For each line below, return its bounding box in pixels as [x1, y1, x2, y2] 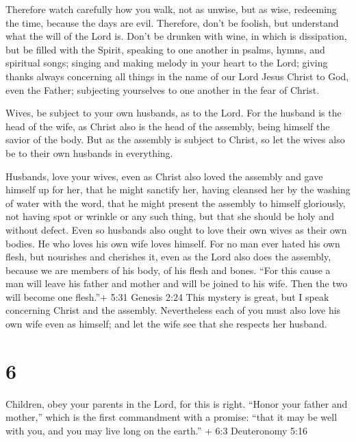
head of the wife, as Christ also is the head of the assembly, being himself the [5, 119, 330, 133]
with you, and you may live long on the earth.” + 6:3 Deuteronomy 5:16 [5, 423, 307, 437]
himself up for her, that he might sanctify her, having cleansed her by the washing [5, 182, 351, 197]
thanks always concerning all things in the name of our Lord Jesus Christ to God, [5, 69, 349, 83]
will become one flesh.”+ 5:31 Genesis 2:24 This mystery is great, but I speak [5, 289, 329, 304]
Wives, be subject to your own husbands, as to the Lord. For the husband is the [5, 106, 342, 120]
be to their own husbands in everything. [5, 145, 173, 160]
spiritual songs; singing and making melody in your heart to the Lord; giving [5, 56, 328, 70]
